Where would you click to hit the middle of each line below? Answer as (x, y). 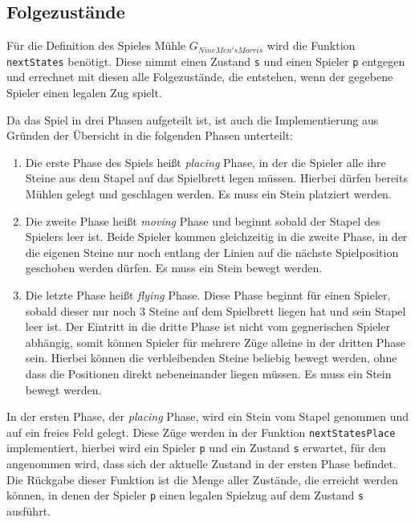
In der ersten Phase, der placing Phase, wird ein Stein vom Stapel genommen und (208, 416)
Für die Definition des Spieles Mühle (96, 45)
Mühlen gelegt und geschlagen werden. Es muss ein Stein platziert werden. (208, 194)
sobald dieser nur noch (81, 310)
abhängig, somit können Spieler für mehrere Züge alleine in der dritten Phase (215, 342)
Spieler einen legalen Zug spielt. (84, 93)
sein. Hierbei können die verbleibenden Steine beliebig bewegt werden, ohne (211, 358)
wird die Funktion (311, 45)
